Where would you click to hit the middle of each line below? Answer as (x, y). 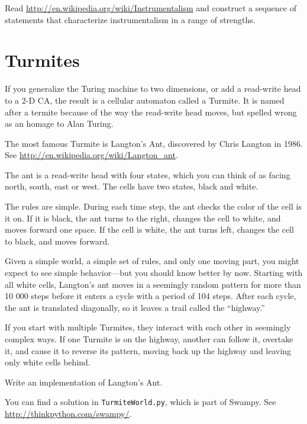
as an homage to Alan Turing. (59, 123)
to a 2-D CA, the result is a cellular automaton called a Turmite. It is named (145, 100)
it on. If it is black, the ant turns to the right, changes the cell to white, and (143, 218)
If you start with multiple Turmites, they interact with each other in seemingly (148, 327)
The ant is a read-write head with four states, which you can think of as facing (148, 174)
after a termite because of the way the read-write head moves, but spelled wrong (151, 112)
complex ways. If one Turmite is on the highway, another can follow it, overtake (149, 339)
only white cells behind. (48, 362)
